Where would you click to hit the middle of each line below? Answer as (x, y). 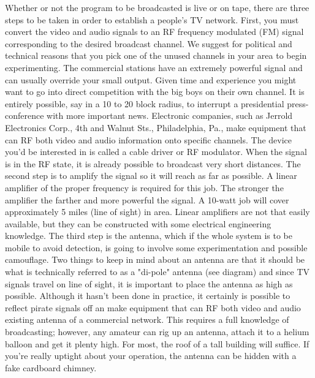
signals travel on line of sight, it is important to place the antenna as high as (149, 283)
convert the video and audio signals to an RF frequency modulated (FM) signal (154, 32)
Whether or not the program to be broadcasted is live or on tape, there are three (157, 7)
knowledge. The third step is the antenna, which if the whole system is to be (149, 236)
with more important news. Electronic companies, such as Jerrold (170, 115)
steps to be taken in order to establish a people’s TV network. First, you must (152, 19)
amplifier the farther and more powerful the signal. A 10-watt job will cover (147, 199)
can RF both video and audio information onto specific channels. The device (149, 139)
